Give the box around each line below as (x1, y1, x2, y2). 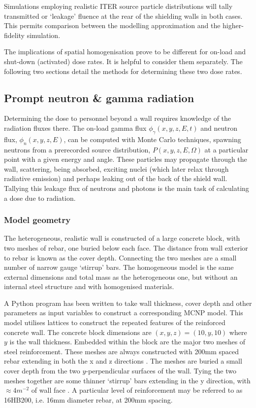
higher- (223, 20, 244, 31)
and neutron (200, 122, 238, 133)
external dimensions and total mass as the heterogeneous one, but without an (4, 271, 238, 282)
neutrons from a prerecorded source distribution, (4, 144, 151, 154)
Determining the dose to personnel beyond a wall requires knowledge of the (4, 113, 231, 123)
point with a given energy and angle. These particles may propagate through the (4, 154, 247, 164)
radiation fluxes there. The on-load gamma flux (4, 122, 147, 133)
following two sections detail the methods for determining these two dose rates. (4, 66, 242, 76)
